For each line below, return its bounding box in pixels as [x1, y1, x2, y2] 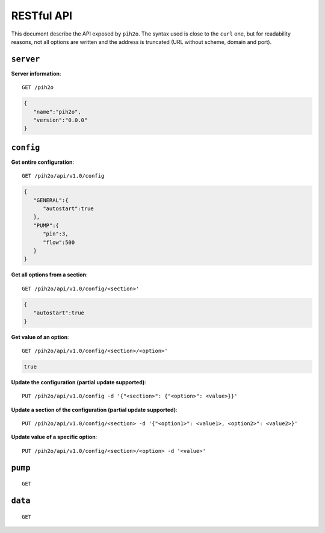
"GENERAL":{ [33, 196, 69, 204]
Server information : [11, 70, 61, 77]
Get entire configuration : [11, 158, 75, 166]
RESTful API [11, 9, 72, 22]
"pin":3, [43, 231, 69, 237]
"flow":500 [43, 238, 75, 246]
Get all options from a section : [11, 271, 88, 278]
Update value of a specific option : [11, 434, 97, 441]
